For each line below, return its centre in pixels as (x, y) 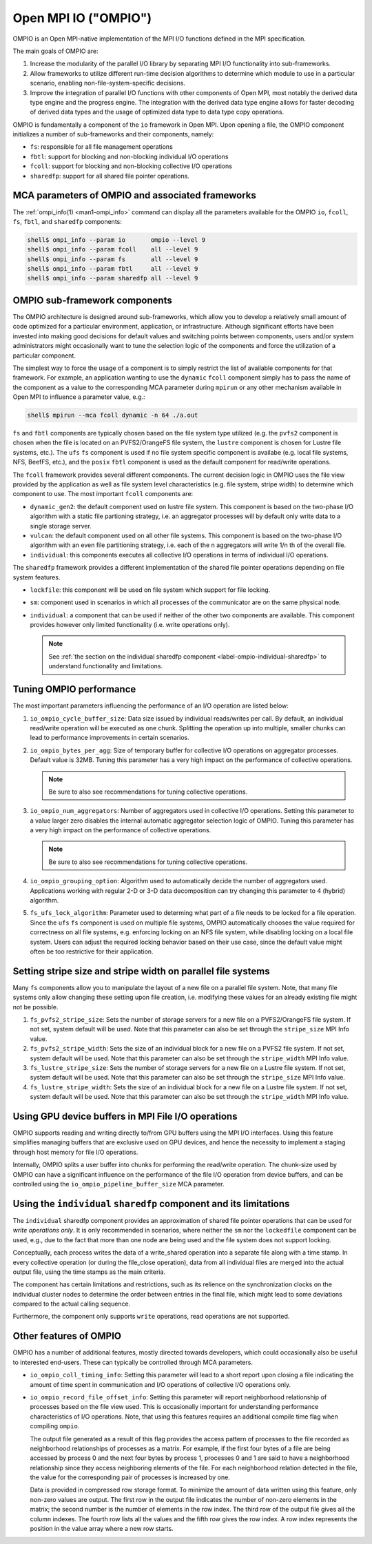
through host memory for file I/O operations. (75, 1152)
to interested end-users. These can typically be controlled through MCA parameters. (133, 1362)
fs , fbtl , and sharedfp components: (67, 221)
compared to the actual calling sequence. (72, 1304)
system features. (37, 577)
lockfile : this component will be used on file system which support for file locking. (150, 590)
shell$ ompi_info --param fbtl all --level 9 (113, 269)
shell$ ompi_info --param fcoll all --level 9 (113, 249)
